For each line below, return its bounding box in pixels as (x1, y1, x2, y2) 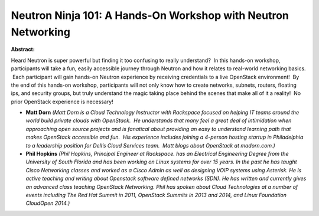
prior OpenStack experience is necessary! (11, 98, 113, 105)
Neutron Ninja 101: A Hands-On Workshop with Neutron (11, 9, 289, 22)
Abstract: (11, 46, 35, 53)
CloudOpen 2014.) (25, 199, 70, 207)
